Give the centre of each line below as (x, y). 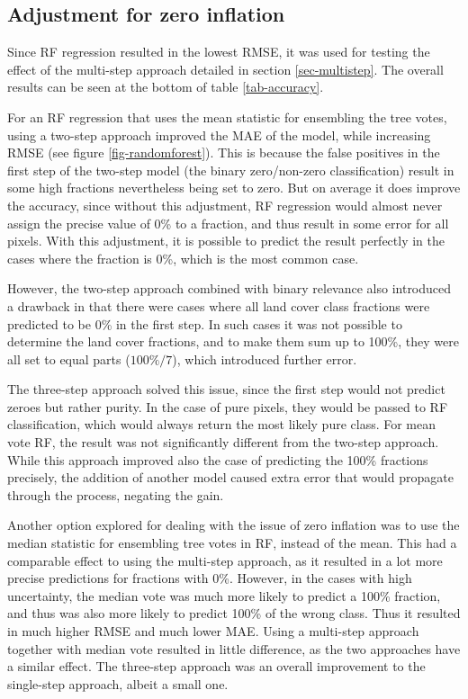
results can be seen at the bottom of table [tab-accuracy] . (166, 87)
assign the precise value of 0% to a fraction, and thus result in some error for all (228, 223)
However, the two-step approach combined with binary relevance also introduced (229, 288)
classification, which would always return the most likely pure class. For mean (222, 424)
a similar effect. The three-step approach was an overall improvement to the (216, 666)
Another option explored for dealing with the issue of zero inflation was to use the (234, 525)
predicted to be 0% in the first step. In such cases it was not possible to (205, 323)
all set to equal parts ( (69, 358)
